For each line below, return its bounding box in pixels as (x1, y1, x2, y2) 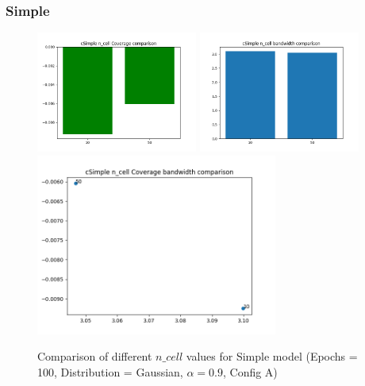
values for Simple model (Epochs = (186, 348, 358, 365)
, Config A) (222, 364, 278, 380)
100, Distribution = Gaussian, (37, 364, 183, 380)
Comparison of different (37, 348, 152, 365)
